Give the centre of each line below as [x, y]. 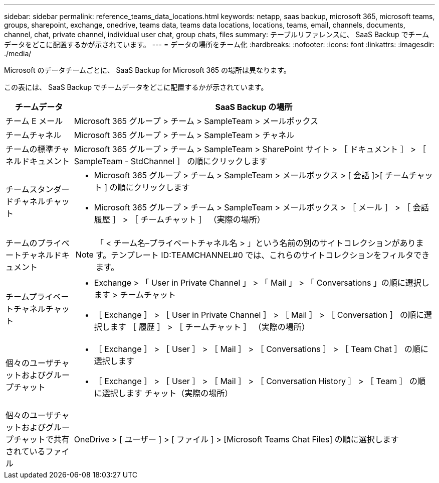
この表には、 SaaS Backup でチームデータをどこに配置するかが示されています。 [136, 87]
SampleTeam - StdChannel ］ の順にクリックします [171, 161]
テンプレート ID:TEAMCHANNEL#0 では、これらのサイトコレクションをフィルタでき [270, 255]
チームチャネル [34, 135]
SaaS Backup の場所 [254, 107]
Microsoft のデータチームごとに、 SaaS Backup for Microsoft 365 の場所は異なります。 [147, 70]
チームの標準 [30, 149]
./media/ [18, 53]
